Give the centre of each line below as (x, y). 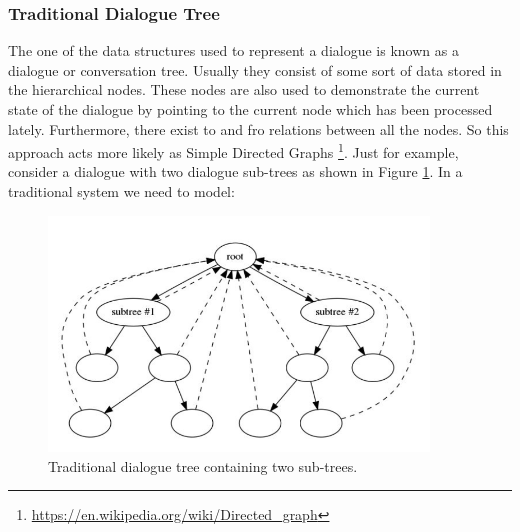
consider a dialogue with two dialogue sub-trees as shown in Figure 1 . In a (235, 171)
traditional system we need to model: (121, 191)
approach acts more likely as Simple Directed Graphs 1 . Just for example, (233, 150)
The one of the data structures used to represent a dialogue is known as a (233, 50)
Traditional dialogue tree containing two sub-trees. (203, 465)
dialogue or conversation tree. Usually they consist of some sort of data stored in (255, 69)
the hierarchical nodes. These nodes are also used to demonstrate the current (244, 89)
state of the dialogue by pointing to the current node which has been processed (250, 109)
